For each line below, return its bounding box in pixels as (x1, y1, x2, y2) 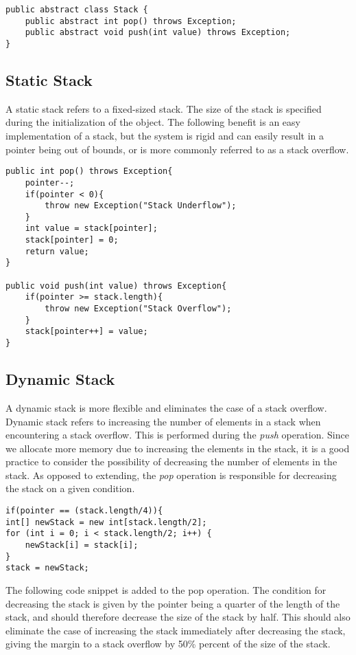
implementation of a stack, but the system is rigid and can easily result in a (5, 129, 324, 143)
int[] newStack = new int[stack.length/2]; (5, 517, 207, 527)
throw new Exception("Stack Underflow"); (45, 201, 237, 211)
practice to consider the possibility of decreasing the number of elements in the (5, 454, 337, 469)
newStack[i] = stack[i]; (25, 540, 139, 551)
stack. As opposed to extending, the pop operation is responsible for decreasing (5, 467, 337, 482)
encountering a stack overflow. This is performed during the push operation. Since (5, 428, 349, 442)
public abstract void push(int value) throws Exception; (25, 27, 291, 38)
